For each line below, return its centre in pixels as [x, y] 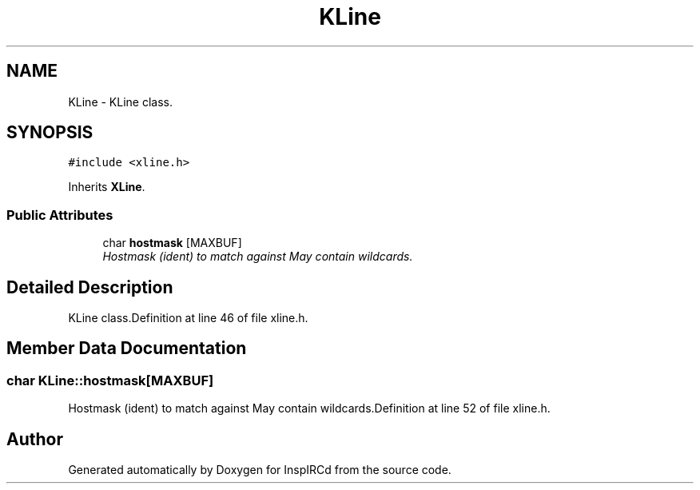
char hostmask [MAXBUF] [172, 243]
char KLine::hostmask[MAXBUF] [110, 380]
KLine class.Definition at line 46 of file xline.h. [188, 318]
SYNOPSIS [50, 133]
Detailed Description [90, 287]
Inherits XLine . [107, 187]
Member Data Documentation [127, 349]
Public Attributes [60, 215]
